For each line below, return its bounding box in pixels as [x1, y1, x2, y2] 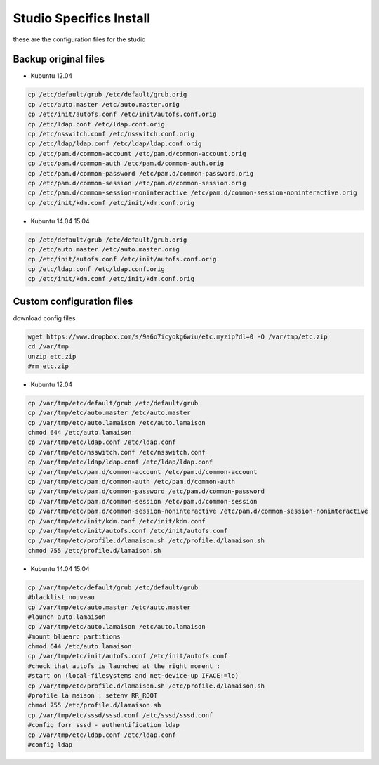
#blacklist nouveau [27, 594, 95, 601]
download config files [13, 313, 77, 322]
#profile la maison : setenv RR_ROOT [27, 692, 158, 700]
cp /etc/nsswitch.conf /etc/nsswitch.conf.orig [27, 130, 194, 138]
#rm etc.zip [27, 362, 69, 370]
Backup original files [13, 53, 105, 65]
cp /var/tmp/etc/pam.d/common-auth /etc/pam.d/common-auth [27, 478, 235, 486]
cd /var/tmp [27, 343, 69, 351]
